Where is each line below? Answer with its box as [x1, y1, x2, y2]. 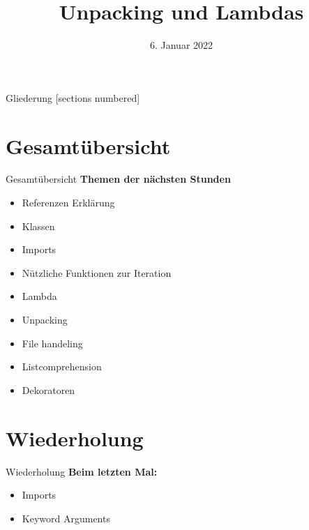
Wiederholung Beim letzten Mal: [6, 464, 158, 478]
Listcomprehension [22, 359, 102, 374]
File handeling [22, 335, 83, 350]
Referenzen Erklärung [22, 195, 115, 210]
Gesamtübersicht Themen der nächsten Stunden [6, 172, 231, 186]
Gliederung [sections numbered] [6, 90, 140, 105]
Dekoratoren [22, 382, 75, 397]
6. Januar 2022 [149, 38, 213, 52]
